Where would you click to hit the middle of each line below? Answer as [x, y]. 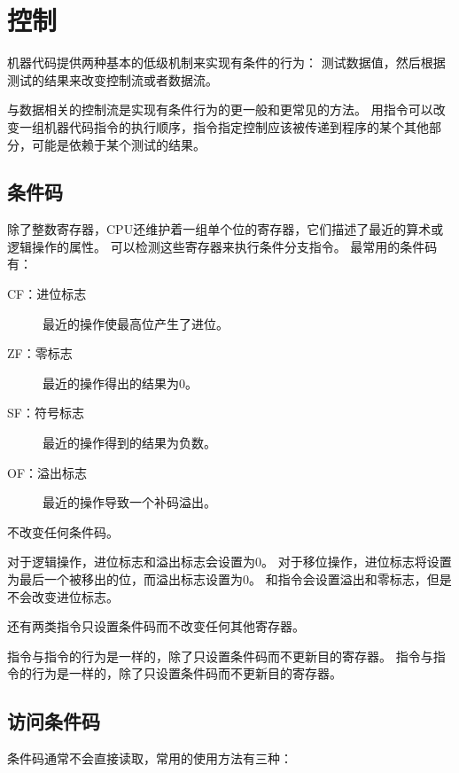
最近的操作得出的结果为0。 [120, 383]
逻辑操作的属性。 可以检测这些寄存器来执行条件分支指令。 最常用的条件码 [222, 246]
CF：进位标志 [47, 294]
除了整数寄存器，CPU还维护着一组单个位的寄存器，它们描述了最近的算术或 [226, 229]
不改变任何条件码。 [63, 531]
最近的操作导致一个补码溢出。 [129, 502]
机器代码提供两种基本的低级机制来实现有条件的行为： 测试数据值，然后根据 [226, 62]
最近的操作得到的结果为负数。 [129, 443]
